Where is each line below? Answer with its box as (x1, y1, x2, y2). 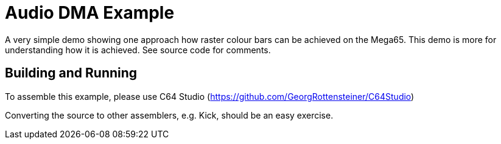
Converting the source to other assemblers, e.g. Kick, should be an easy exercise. (5, 110, 334, 120)
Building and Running (5, 65, 138, 81)
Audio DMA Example (5, 2, 175, 23)
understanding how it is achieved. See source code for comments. (5, 44, 271, 55)
